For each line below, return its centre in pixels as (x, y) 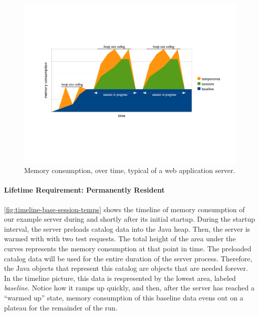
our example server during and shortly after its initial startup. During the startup (130, 219)
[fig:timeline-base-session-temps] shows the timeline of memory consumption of (124, 209)
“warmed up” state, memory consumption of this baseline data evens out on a (124, 297)
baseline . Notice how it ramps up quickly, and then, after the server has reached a (129, 288)
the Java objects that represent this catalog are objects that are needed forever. (126, 268)
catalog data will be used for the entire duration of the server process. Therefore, (128, 258)
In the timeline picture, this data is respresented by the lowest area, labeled (120, 278)
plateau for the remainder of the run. (61, 307)
